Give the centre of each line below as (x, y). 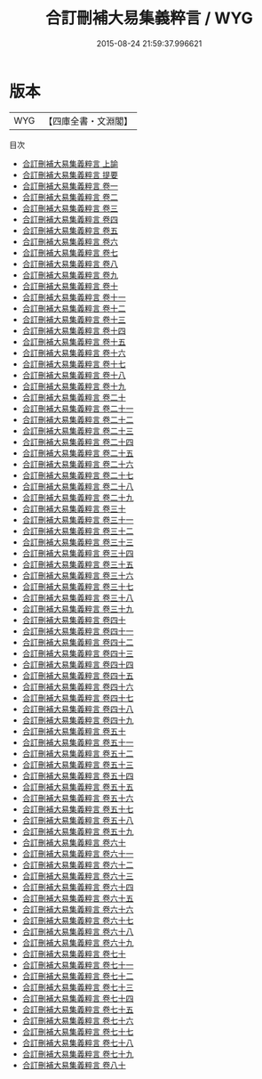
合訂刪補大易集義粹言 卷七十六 (78, 1020)
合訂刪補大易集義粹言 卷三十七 (78, 586)
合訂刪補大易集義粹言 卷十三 (74, 319)
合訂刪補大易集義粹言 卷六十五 (78, 898)
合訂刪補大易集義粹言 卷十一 (74, 297)
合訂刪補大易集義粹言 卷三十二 (78, 531)
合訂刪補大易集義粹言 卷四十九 (78, 720)
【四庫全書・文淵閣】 (88, 121)
